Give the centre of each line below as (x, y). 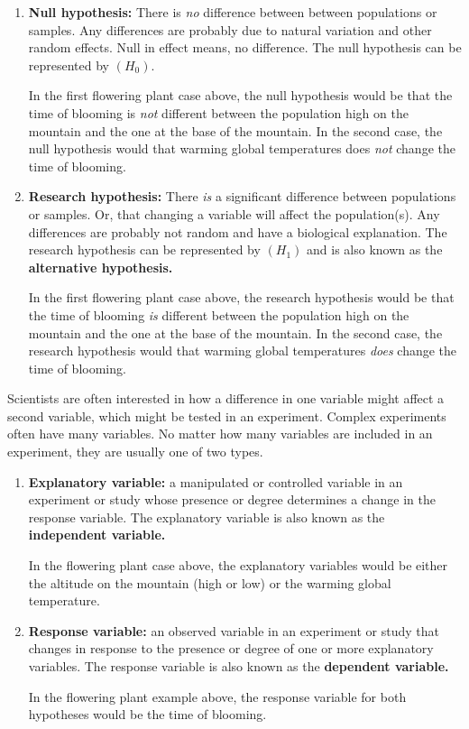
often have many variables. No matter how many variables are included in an (220, 434)
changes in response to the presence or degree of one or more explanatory (231, 648)
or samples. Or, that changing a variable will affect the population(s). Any (234, 213)
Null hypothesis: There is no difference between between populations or (233, 12)
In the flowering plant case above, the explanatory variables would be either (238, 565)
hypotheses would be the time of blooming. (147, 714)
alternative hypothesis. (101, 267)
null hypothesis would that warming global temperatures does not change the (242, 148)
